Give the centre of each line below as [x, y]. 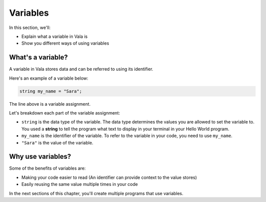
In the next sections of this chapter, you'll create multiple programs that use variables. [96, 193]
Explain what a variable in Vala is [55, 36]
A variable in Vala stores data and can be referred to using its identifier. [81, 69]
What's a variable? [38, 57]
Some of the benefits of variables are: [48, 168]
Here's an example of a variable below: [49, 78]
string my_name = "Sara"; [51, 91]
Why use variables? [40, 157]
